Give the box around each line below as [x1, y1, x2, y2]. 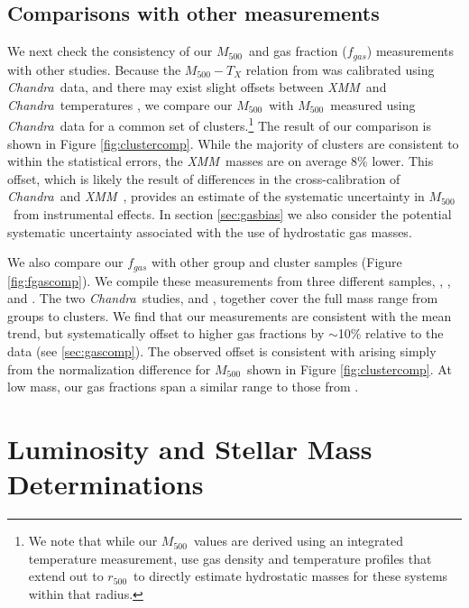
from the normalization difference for [7, 359, 211, 378]
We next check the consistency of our [7, 41, 213, 60]
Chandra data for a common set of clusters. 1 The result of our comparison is [7, 114, 432, 135]
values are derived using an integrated [193, 531, 403, 550]
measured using [330, 95, 416, 114]
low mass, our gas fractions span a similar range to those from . [7, 377, 359, 396]
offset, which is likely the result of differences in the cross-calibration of [7, 169, 400, 188]
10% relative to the [337, 324, 444, 343]
